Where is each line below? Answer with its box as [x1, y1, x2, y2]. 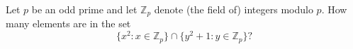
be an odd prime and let [31, 2, 138, 16]
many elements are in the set [6, 16, 131, 31]
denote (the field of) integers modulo [154, 2, 313, 16]
